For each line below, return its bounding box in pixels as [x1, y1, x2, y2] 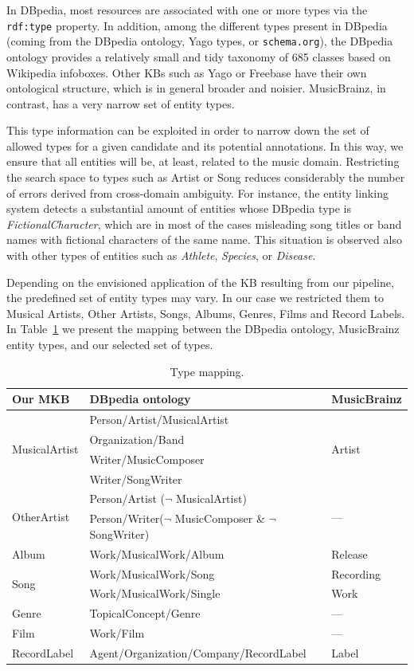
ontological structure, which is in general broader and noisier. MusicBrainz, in [6, 80, 386, 96]
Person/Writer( [89, 510, 164, 527]
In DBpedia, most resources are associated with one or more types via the [6, 2, 368, 18]
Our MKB [12, 390, 70, 407]
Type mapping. [170, 363, 244, 379]
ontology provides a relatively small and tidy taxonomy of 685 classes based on [6, 48, 391, 65]
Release [331, 545, 368, 562]
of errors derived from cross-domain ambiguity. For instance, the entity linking [6, 184, 389, 201]
